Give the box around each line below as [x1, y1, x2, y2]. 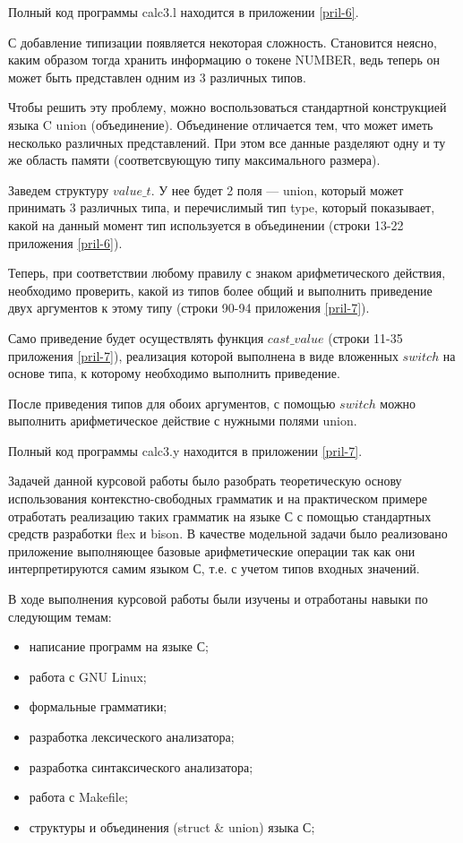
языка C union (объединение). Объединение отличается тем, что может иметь [8, 115, 433, 133]
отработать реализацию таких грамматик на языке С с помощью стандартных [8, 506, 432, 525]
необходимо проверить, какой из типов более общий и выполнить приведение [8, 280, 433, 299]
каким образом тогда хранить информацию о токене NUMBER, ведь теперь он [8, 50, 441, 69]
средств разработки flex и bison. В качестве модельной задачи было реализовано [8, 524, 448, 543]
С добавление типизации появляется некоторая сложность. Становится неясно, [8, 32, 437, 51]
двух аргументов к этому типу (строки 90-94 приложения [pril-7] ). [8, 298, 370, 317]
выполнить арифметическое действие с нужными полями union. [8, 411, 357, 430]
